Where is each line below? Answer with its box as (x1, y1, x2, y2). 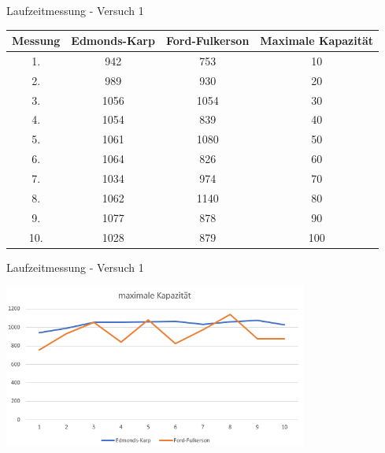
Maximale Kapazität (260, 32, 374, 49)
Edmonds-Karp (71, 32, 155, 49)
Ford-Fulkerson (165, 32, 250, 49)
